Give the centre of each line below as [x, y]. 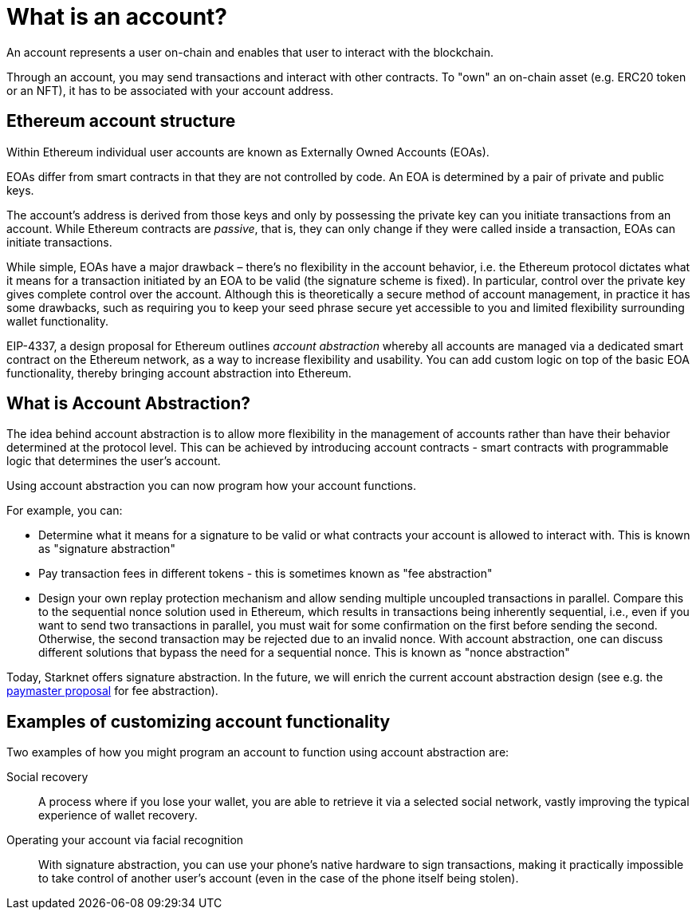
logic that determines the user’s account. [114, 461]
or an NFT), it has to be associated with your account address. [170, 90]
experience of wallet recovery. [118, 815]
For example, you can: [65, 511]
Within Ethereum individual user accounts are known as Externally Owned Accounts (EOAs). [248, 152]
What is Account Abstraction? [129, 404]
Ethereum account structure [121, 121]
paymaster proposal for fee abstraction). [112, 691]
